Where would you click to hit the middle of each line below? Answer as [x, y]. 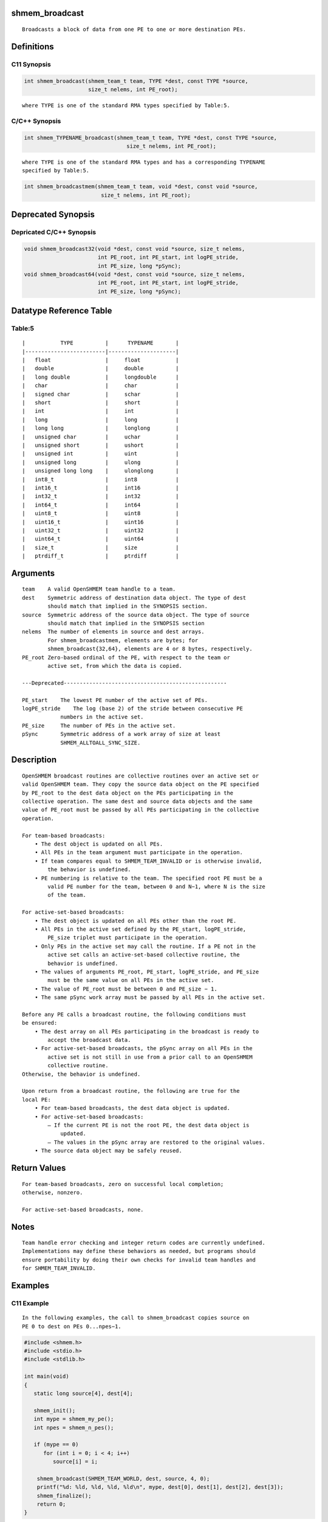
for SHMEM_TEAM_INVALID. [59, 1268]
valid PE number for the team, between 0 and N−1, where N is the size [156, 887]
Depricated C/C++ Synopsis [54, 233]
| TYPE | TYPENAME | [101, 343]
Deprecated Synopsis [53, 215]
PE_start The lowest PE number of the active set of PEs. [115, 700]
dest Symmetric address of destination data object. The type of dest [134, 598]
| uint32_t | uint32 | [101, 530]
